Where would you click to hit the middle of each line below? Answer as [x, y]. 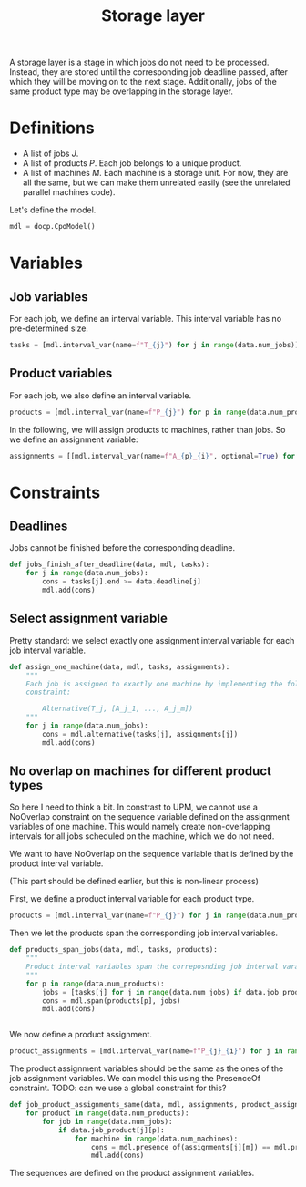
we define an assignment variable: [74, 439]
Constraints [55, 492]
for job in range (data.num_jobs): [107, 1121]
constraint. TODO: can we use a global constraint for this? [118, 1088]
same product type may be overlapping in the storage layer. [122, 91]
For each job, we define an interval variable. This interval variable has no [146, 319]
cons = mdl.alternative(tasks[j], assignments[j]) [140, 734]
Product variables [61, 373]
